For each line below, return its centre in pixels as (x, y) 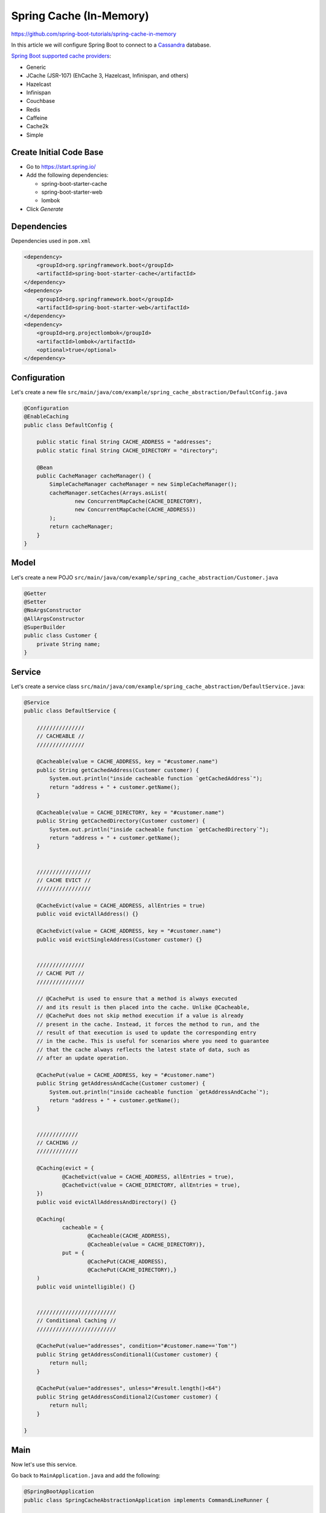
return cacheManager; (81, 527)
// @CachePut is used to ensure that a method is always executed (137, 999)
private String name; (69, 644)
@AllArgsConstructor (54, 619)
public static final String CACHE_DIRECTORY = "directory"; (127, 450)
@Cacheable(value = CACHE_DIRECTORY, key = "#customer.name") (130, 812)
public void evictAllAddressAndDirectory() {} (107, 1202)
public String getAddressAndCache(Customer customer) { (121, 1084)
